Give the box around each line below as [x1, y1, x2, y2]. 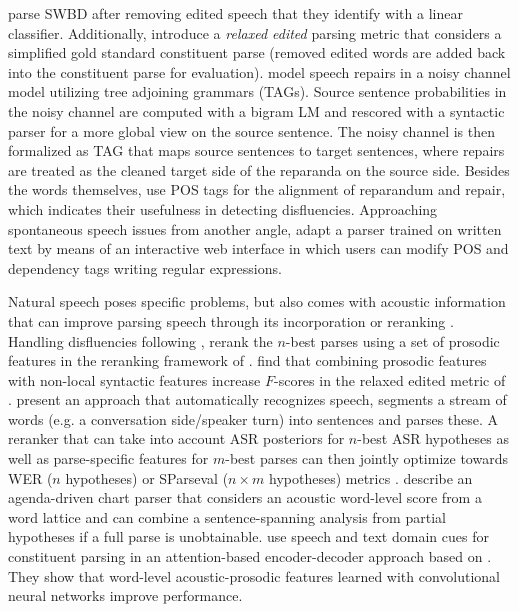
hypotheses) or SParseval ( [65, 467, 229, 488]
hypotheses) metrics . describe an [269, 467, 473, 488]
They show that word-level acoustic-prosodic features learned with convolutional [8, 565, 501, 586]
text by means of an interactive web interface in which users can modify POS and [8, 238, 509, 259]
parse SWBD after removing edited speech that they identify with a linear [8, 3, 463, 23]
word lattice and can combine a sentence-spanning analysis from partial [8, 506, 446, 527]
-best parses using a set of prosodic [285, 330, 500, 351]
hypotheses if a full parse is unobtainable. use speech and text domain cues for [8, 526, 489, 547]
